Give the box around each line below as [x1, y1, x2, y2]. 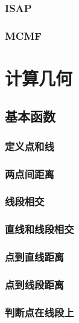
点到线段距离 [5, 277, 65, 292]
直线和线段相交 [5, 222, 74, 237]
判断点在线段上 [5, 304, 74, 319]
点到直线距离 [5, 249, 65, 264]
